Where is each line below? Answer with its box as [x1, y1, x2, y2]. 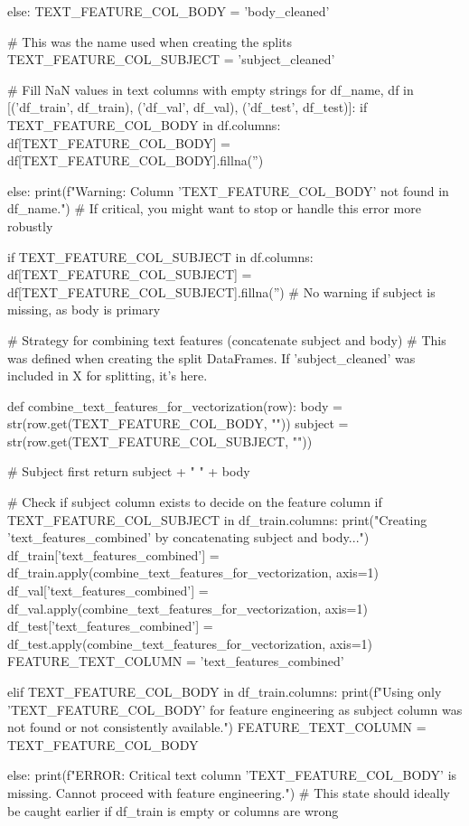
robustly [7, 216, 53, 235]
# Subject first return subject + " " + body [7, 462, 250, 481]
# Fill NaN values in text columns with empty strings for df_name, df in [7, 80, 414, 99]
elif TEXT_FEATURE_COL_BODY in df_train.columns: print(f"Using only [7, 682, 442, 700]
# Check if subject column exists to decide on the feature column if [7, 493, 382, 512]
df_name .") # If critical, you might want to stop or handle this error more [7, 199, 421, 218]
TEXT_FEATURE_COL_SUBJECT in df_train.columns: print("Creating [7, 510, 427, 529]
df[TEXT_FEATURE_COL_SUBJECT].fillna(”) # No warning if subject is [7, 282, 436, 301]
